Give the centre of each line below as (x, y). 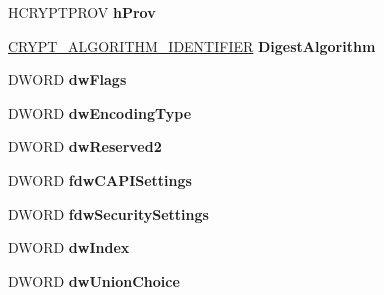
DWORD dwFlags (67, 79)
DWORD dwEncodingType (100, 112)
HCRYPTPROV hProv (82, 12)
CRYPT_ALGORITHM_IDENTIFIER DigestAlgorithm (192, 45)
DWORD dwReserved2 (85, 146)
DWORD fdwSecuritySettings (108, 213)
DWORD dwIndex (69, 247)
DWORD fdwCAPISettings (100, 179)
